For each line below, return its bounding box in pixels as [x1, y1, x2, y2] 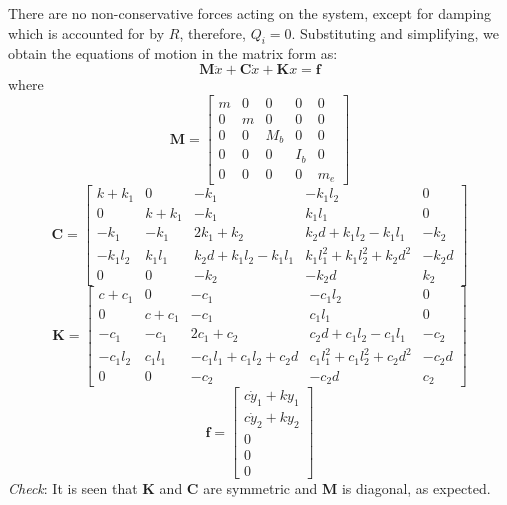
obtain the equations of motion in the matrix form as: [8, 43, 338, 64]
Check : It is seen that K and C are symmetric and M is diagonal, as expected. [8, 478, 491, 499]
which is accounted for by [8, 22, 165, 43]
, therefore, [179, 22, 246, 43]
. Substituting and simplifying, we [291, 22, 500, 43]
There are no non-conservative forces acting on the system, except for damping [8, 3, 492, 23]
